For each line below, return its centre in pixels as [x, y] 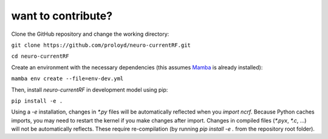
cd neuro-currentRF [40, 56]
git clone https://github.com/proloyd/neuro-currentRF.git [101, 45]
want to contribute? [62, 16]
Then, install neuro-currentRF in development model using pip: [90, 90]
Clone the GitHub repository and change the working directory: [90, 34]
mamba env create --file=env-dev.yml [67, 79]
